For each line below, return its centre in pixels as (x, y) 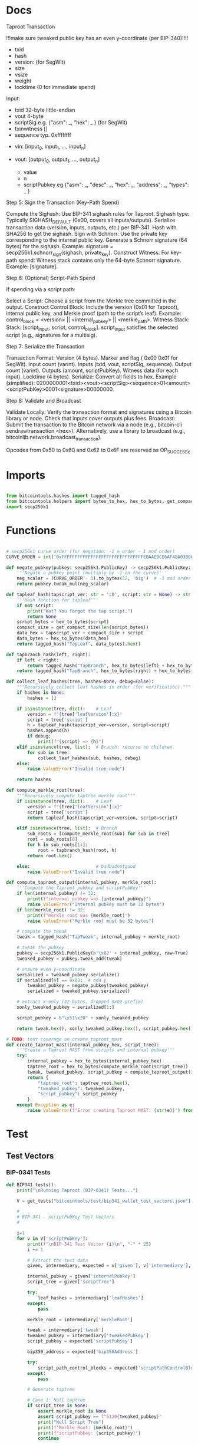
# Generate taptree (51, 1390)
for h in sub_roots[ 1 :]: (58, 845)
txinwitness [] (31, 129)
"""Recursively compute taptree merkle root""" (76, 796)
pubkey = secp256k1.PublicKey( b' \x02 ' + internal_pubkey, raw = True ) (103, 953)
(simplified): (21, 383)
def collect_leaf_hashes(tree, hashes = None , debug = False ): (80, 682)
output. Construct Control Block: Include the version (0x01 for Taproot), (93, 307)
